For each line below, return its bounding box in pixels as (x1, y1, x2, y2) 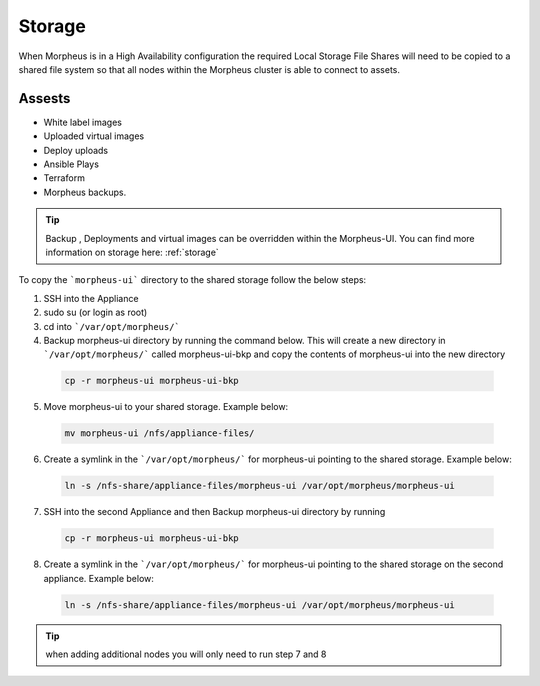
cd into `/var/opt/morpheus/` (43, 320, 180, 332)
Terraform (43, 172, 85, 184)
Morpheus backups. (43, 186, 127, 198)
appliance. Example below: (43, 572, 155, 584)
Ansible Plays (43, 158, 100, 170)
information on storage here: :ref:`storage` (45, 246, 219, 258)
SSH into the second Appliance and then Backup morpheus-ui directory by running (43, 506, 386, 518)
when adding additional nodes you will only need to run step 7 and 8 (45, 648, 327, 660)
